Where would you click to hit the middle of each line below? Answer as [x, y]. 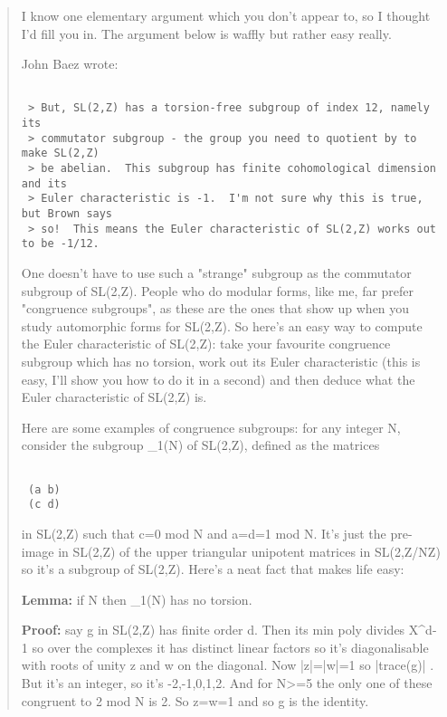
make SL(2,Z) [60, 153]
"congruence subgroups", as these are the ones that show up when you [215, 308]
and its [44, 183]
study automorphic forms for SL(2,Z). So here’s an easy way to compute [222, 325]
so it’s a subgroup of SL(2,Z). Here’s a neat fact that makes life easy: [213, 569]
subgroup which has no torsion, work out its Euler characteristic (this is [221, 361]
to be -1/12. [60, 244]
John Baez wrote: [70, 64]
